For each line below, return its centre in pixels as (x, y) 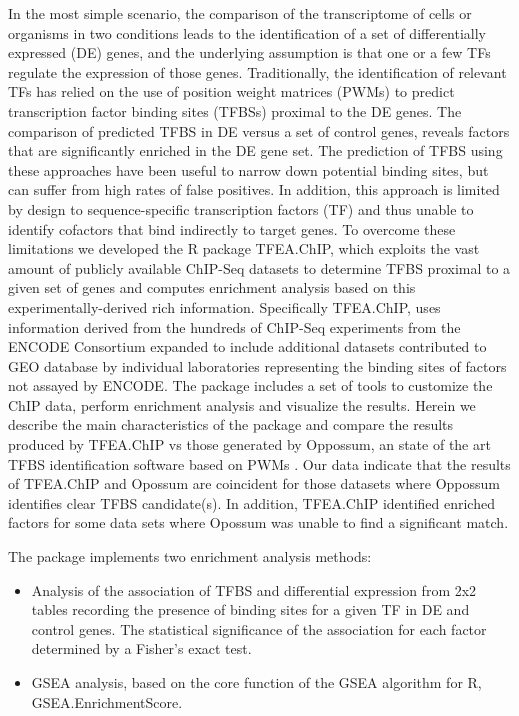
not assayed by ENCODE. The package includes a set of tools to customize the (250, 385)
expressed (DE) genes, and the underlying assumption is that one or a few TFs (249, 52)
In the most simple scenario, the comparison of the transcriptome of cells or (240, 13)
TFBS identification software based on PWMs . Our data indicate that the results (259, 463)
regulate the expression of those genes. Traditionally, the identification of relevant (257, 71)
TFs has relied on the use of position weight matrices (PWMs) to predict (231, 91)
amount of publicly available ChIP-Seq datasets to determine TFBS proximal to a (259, 267)
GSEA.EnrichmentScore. (107, 701)
